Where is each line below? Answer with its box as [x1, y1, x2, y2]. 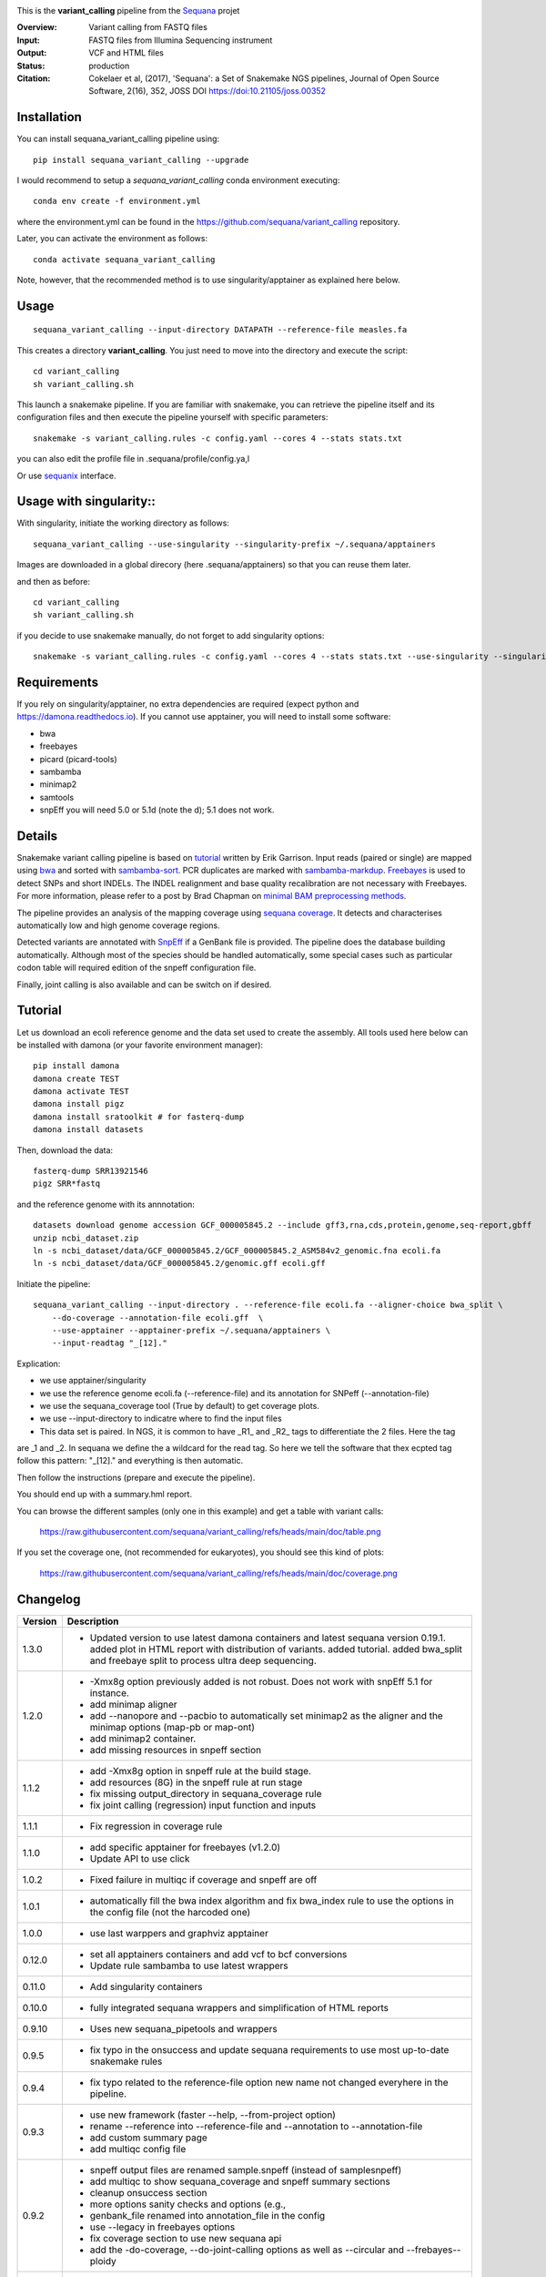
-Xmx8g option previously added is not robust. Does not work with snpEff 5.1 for [89, 1675, 433, 1688]
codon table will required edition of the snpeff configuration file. [16, 962, 257, 974]
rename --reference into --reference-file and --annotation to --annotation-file [89, 2119, 423, 2132]
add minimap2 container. [89, 1731, 197, 1744]
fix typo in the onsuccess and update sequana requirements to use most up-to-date [89, 2043, 450, 2056]
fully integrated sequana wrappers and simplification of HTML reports [89, 2001, 389, 2014]
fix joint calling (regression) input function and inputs [89, 1799, 317, 1812]
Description [66, 1615, 119, 1628]
